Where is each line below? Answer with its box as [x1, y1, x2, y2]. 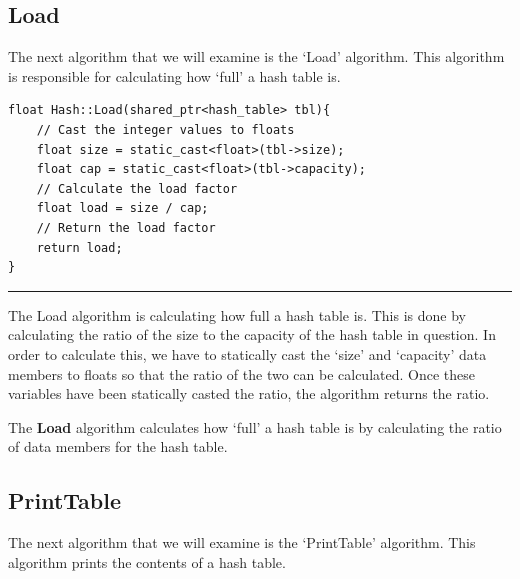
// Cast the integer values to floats [36, 122, 295, 137]
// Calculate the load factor [36, 181, 238, 196]
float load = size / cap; [36, 201, 209, 216]
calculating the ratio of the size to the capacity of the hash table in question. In [8, 324, 496, 345]
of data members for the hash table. [8, 436, 228, 457]
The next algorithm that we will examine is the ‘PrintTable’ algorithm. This [8, 532, 476, 553]
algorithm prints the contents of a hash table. [8, 551, 286, 572]
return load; [36, 240, 123, 255]
